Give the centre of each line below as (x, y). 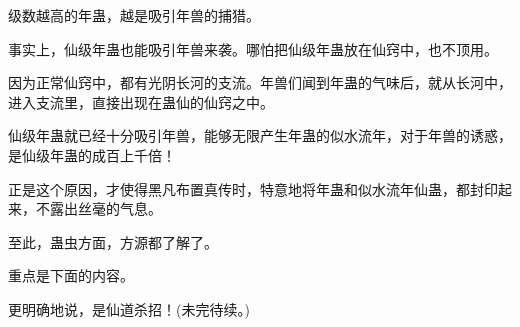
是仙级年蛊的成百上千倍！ (92, 154)
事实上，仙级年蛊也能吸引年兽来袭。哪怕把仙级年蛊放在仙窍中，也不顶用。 (253, 48)
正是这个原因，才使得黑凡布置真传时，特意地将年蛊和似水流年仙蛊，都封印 (253, 188)
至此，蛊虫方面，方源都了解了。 (113, 241)
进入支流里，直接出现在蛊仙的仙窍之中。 (141, 101)
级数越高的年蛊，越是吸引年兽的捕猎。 (134, 15)
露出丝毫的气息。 (105, 208)
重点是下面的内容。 (71, 275)
